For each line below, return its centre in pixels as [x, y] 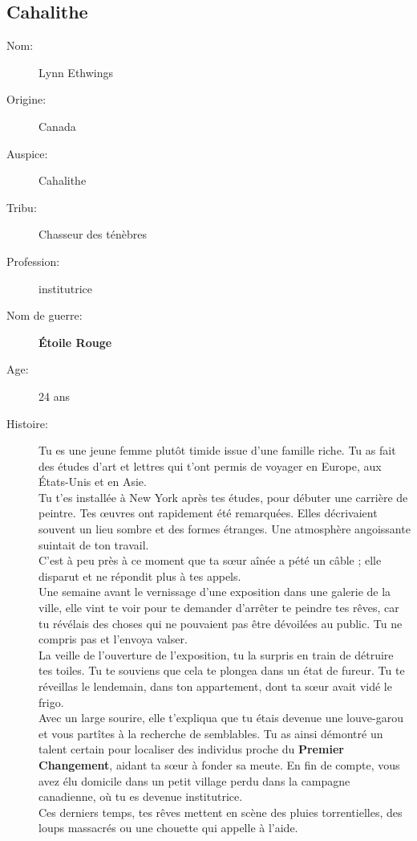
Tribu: [22, 207]
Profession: [33, 261]
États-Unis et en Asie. [93, 482]
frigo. [51, 702]
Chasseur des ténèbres [93, 234]
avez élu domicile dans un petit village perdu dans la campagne [194, 780]
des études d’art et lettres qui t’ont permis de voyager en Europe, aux [210, 465]
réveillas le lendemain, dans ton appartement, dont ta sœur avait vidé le [215, 686]
